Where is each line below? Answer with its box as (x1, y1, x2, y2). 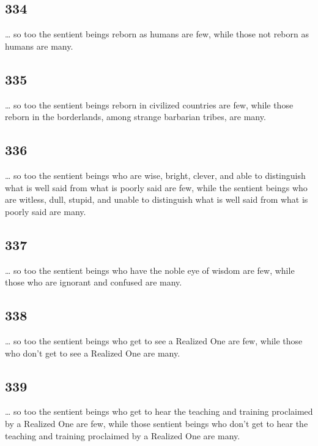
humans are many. (5, 39, 73, 52)
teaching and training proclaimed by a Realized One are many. (5, 429, 240, 442)
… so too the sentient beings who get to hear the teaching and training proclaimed (5, 405, 313, 418)
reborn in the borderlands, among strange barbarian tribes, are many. (5, 110, 266, 123)
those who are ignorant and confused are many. (5, 276, 182, 289)
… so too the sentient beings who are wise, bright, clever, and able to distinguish (5, 168, 306, 181)
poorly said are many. (5, 205, 86, 217)
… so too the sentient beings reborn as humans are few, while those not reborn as (5, 28, 309, 40)
